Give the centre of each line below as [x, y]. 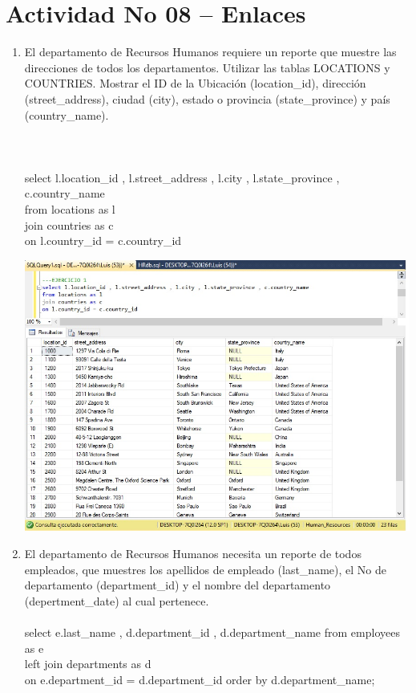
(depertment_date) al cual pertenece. [117, 600]
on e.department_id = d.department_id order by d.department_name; [200, 679]
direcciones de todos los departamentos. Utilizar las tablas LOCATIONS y [207, 67]
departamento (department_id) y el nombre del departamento [178, 585]
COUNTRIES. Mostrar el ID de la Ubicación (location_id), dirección [195, 83]
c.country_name [65, 193]
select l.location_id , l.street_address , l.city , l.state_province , [182, 177]
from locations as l [70, 209]
